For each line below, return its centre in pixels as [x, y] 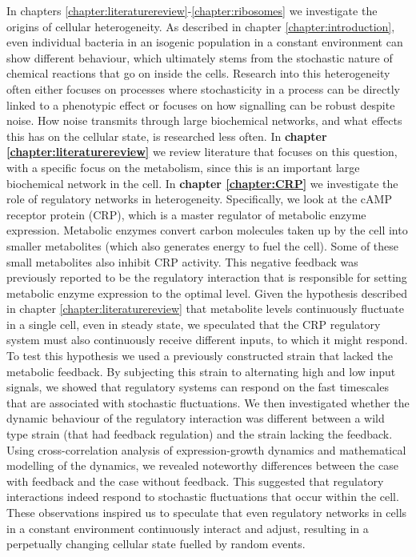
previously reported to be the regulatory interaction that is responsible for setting [207, 277]
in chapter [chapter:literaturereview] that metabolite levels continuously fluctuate [205, 309]
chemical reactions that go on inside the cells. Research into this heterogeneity [198, 73]
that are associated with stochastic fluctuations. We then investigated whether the [208, 402]
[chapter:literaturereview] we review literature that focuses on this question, [202, 152]
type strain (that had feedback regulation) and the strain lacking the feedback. [200, 434]
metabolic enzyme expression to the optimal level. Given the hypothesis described [207, 293]
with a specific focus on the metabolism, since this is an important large [183, 167]
